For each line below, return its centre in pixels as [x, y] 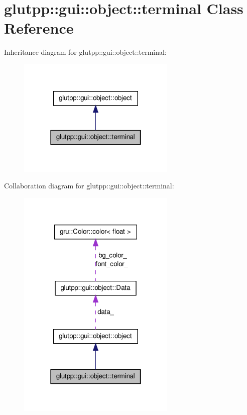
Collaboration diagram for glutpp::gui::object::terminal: [89, 186]
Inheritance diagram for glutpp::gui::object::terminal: [85, 52]
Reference [39, 28]
